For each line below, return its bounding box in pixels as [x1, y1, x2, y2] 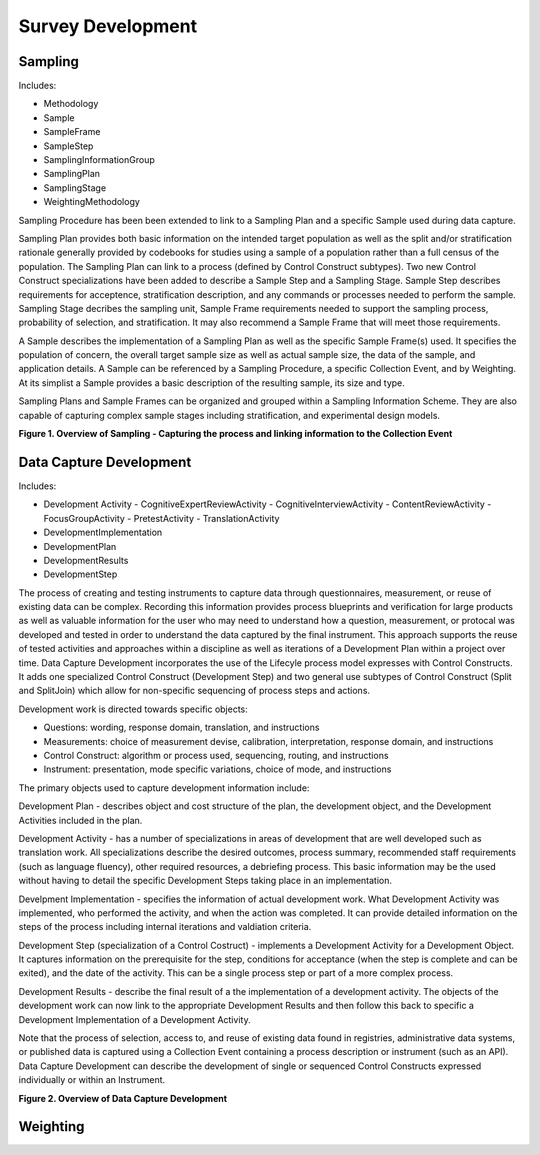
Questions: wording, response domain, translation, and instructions [43, 721, 320, 734]
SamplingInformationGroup [43, 154, 155, 166]
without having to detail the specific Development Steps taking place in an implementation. [18, 875, 393, 887]
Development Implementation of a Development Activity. [18, 1013, 251, 1025]
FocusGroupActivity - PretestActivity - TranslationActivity [43, 512, 280, 524]
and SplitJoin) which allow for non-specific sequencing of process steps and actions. [18, 685, 370, 697]
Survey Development [18, 15, 198, 37]
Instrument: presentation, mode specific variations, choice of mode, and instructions [43, 763, 392, 775]
